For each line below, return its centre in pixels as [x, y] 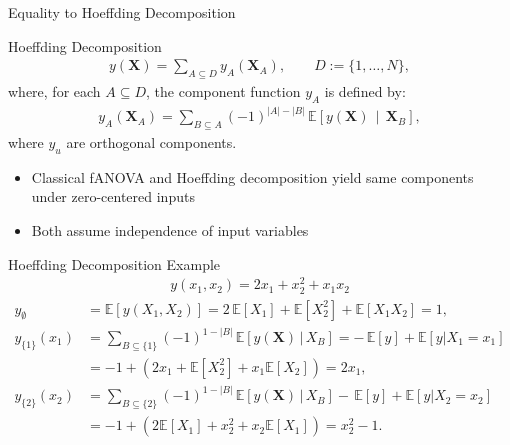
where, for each [54, 91]
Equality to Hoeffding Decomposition [122, 12]
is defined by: [365, 91]
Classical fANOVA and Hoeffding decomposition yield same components [252, 176]
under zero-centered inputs [113, 196]
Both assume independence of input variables [170, 230]
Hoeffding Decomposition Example [114, 263]
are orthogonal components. [151, 142]
